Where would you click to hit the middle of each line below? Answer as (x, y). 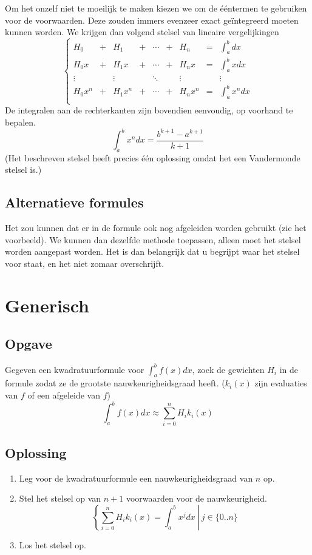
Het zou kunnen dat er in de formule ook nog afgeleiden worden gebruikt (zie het (156, 228)
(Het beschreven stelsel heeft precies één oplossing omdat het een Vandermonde (153, 157)
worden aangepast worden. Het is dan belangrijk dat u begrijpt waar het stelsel (152, 251)
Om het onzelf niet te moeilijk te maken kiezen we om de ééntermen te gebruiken (156, 8)
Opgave (29, 344)
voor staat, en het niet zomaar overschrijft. (85, 263)
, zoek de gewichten (228, 369)
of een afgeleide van (64, 395)
